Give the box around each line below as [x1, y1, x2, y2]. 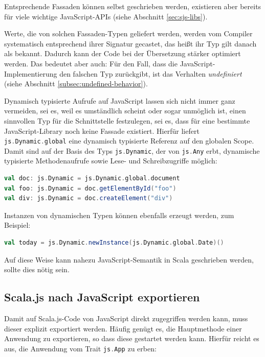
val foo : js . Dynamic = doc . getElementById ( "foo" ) [4, 184, 176, 192]
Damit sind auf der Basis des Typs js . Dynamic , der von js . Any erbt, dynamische [4, 145, 260, 156]
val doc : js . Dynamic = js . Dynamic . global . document [4, 175, 180, 182]
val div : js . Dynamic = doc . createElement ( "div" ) [4, 195, 173, 202]
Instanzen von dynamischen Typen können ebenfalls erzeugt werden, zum [4, 209, 234, 220]
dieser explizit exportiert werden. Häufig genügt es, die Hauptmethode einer [4, 323, 242, 334]
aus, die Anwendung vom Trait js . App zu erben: [4, 343, 157, 353]
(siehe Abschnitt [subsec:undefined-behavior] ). [4, 78, 148, 89]
